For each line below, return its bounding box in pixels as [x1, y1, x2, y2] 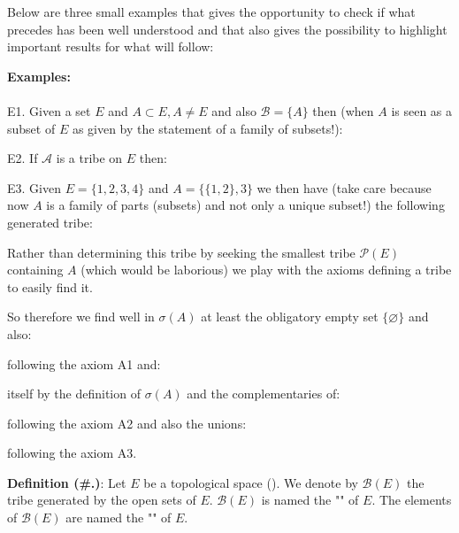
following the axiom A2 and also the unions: [7, 413, 247, 432]
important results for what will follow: [7, 37, 214, 56]
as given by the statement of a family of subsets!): [72, 119, 343, 137]
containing [7, 260, 64, 279]
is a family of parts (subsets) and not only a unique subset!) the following [46, 196, 445, 214]
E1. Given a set [7, 101, 91, 120]
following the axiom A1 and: [7, 354, 161, 373]
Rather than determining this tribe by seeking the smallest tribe [7, 243, 356, 261]
